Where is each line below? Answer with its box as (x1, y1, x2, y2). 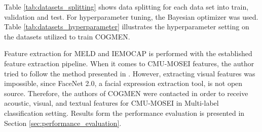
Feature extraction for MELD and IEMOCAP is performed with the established (4, 48, 252, 59)
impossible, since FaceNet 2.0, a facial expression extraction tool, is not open (4, 78, 243, 89)
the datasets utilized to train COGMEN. (4, 31, 130, 41)
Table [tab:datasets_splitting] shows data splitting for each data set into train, (4, 2, 249, 12)
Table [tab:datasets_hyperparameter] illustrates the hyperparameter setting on (4, 21, 249, 32)
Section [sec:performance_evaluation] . (4, 117, 122, 128)
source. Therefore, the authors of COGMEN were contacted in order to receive (4, 87, 248, 98)
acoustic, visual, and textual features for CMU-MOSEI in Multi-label (4, 98, 219, 108)
